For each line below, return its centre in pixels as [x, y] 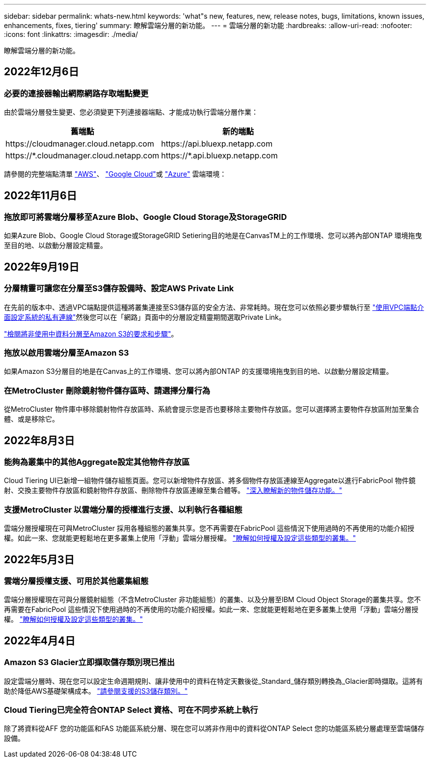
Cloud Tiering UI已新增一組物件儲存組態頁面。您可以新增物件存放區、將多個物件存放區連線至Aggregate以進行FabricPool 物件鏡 [210, 481]
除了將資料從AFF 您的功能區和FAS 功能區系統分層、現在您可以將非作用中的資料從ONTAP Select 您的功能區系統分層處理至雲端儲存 [214, 729]
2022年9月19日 [42, 267]
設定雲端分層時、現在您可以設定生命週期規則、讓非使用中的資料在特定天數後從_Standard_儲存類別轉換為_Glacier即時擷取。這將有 [214, 681]
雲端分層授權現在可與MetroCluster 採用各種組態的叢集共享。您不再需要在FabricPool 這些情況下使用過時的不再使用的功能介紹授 [209, 528]
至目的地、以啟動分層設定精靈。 [55, 245]
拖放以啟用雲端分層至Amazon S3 [67, 353]
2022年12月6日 [41, 72]
